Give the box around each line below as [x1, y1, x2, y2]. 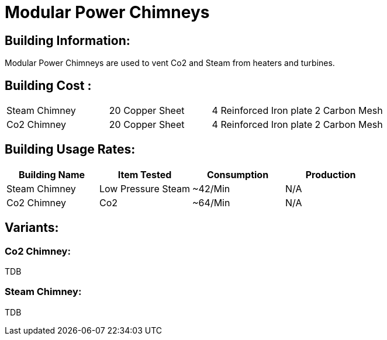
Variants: [5, 220, 59, 235]
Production [305, 168, 356, 181]
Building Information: [5, 33, 130, 48]
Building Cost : [5, 78, 92, 93]
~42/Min [192, 182, 230, 195]
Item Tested [118, 168, 172, 181]
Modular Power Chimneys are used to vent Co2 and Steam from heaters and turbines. [5, 58, 335, 68]
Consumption [206, 168, 269, 181]
